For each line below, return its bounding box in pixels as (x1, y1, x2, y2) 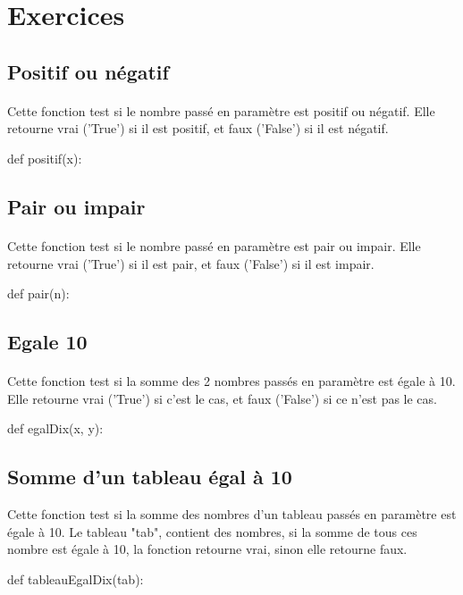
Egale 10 (7, 328, 88, 356)
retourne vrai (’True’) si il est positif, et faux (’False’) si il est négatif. (7, 119, 389, 138)
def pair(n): (7, 284, 70, 303)
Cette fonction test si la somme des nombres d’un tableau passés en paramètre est (7, 505, 457, 524)
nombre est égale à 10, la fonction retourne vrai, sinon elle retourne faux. (7, 540, 408, 558)
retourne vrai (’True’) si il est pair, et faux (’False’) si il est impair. (7, 254, 375, 272)
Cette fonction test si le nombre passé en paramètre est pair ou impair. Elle (7, 236, 421, 255)
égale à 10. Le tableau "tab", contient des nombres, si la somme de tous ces (7, 522, 417, 541)
